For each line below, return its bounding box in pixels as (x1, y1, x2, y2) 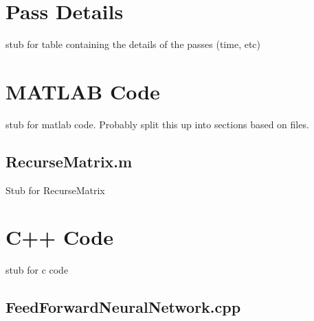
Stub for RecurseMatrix (5, 182, 105, 197)
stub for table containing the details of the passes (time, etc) (5, 37, 261, 51)
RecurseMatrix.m (5, 150, 133, 171)
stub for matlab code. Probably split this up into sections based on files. (5, 117, 309, 131)
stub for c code (5, 263, 69, 277)
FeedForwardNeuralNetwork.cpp (5, 296, 241, 318)
